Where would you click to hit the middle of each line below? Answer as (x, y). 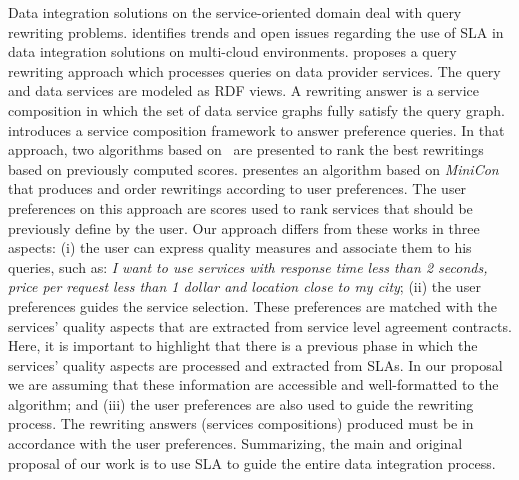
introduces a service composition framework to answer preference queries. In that (256, 129)
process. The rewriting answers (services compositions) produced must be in (241, 423)
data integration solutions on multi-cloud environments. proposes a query (232, 51)
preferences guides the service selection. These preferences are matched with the (253, 305)
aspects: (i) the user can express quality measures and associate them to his (240, 247)
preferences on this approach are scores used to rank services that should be (240, 207)
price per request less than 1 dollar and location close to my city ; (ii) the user (244, 286)
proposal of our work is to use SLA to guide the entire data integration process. (252, 462)
